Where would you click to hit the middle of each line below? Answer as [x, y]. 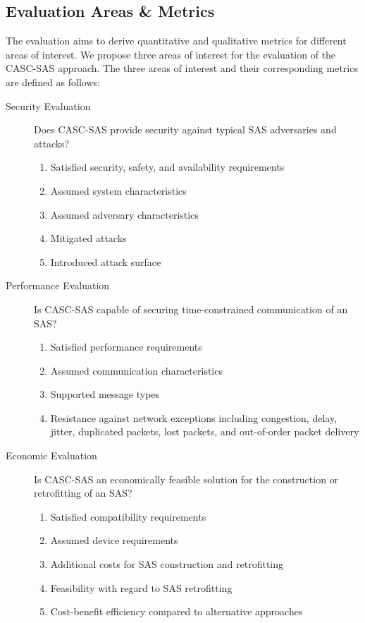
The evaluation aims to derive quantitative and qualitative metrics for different [176, 41]
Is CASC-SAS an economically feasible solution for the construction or [186, 479]
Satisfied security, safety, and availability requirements [167, 167]
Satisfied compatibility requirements [128, 516]
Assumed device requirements [114, 540]
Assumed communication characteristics [136, 370]
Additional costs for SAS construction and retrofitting [167, 564]
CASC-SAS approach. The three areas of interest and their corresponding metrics [182, 68]
